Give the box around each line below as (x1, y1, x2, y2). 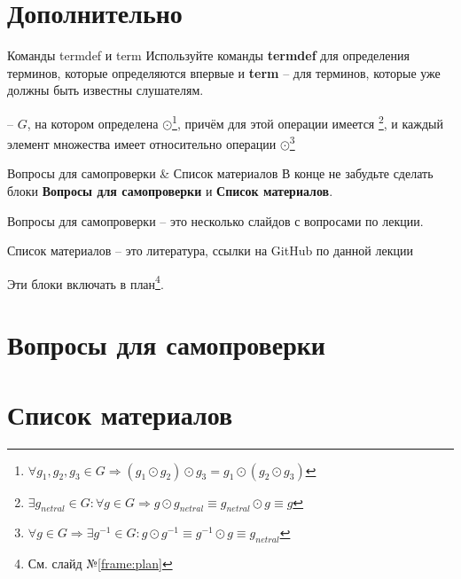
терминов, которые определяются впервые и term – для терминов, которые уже (7, 63, 441, 82)
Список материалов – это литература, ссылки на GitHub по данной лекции (7, 241, 413, 260)
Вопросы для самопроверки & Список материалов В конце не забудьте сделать (7, 164, 434, 183)
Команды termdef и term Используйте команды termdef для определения (7, 46, 410, 65)
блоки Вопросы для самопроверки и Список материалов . (7, 182, 333, 200)
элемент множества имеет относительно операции (7, 134, 277, 153)
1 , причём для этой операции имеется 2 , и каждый (172, 111, 444, 132)
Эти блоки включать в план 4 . (7, 271, 164, 293)
